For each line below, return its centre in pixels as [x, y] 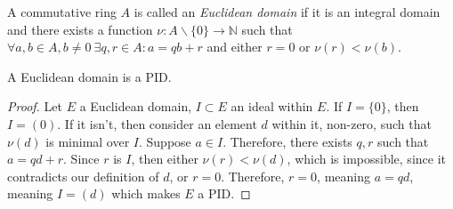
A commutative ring [62, 12]
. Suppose [165, 141]
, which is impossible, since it [366, 159]
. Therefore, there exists [287, 141]
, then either [165, 159]
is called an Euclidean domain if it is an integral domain [287, 12]
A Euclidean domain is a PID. [89, 76]
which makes [146, 193]
